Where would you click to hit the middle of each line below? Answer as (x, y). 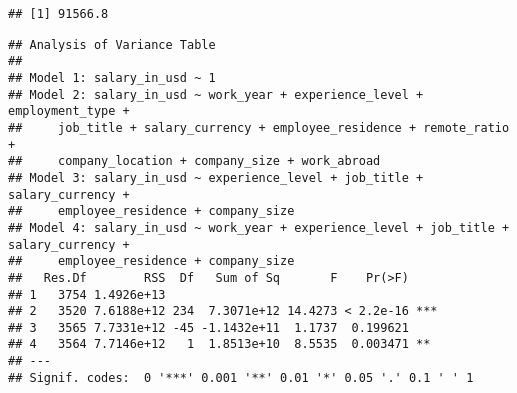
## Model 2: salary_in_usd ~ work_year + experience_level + (216, 94)
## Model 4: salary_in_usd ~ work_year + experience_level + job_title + (259, 227)
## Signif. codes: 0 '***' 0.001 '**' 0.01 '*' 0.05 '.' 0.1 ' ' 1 (241, 377)
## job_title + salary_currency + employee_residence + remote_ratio (259, 127)
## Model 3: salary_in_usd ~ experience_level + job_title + (216, 177)
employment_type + (69, 111)
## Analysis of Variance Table (112, 44)
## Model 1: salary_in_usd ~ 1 (112, 77)
